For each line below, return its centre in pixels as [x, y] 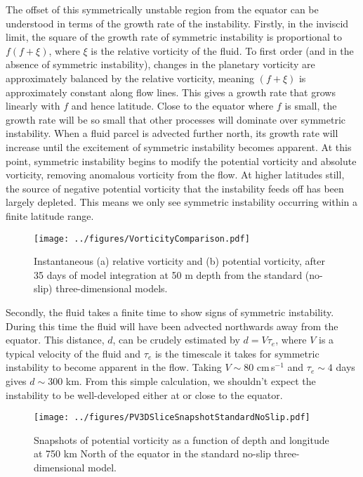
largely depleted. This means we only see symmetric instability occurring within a [182, 202]
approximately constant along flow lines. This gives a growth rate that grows [171, 92]
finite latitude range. [50, 215]
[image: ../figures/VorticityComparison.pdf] [142, 238]
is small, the [311, 106]
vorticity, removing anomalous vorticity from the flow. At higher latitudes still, [175, 175]
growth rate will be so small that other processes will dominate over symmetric [176, 119]
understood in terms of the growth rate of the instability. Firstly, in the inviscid [177, 23]
